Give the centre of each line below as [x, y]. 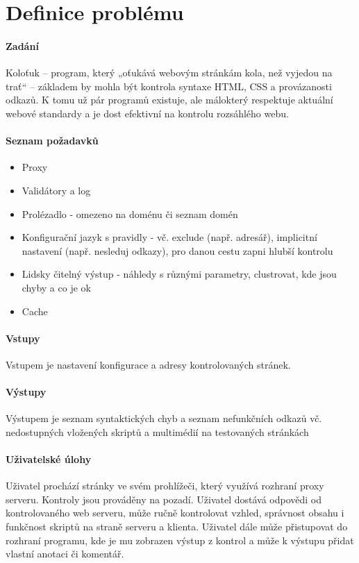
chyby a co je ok [56, 287]
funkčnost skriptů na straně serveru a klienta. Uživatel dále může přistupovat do [177, 527]
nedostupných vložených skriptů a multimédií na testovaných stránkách [157, 431]
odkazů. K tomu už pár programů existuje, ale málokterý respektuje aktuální [169, 100]
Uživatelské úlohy [49, 459]
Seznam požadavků [52, 141]
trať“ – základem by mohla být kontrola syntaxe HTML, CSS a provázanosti [169, 86]
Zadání [22, 45]
